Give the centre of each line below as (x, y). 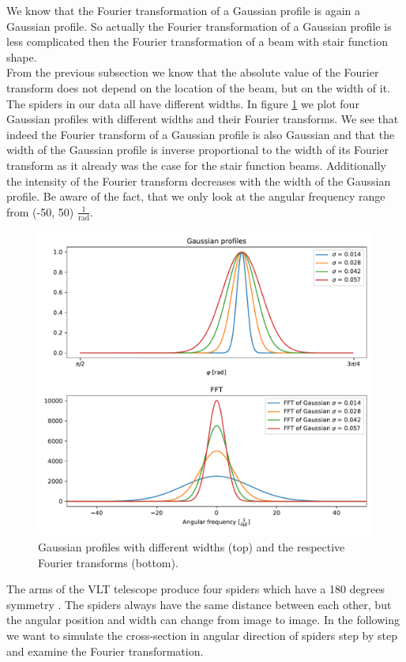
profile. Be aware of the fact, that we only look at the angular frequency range (196, 196)
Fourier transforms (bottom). (108, 562)
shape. (22, 56)
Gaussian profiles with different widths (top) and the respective (192, 547)
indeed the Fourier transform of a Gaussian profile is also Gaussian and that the (201, 134)
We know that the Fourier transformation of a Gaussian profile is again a (184, 10)
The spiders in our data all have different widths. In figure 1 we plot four (183, 103)
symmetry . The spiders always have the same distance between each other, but (199, 604)
